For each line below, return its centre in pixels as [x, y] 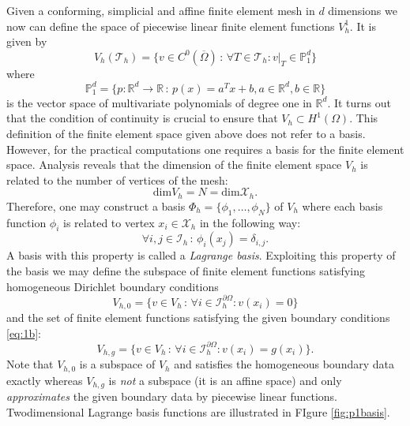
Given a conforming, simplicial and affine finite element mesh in [161, 10]
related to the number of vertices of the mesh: [117, 179]
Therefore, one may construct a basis [96, 206]
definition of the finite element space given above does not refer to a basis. [186, 134]
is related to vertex [109, 222]
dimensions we [363, 10]
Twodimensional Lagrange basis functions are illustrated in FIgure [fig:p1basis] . [198, 411]
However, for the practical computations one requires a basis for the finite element [205, 149]
